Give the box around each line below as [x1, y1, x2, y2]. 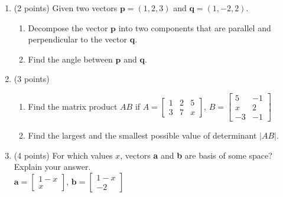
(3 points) [14, 73, 50, 85]
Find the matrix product [28, 100, 118, 112]
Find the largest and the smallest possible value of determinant [28, 129, 257, 142]
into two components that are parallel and [118, 21, 271, 34]
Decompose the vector [28, 21, 108, 34]
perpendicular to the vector [28, 33, 127, 45]
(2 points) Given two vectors [14, 2, 118, 14]
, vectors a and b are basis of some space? [120, 149, 272, 161]
